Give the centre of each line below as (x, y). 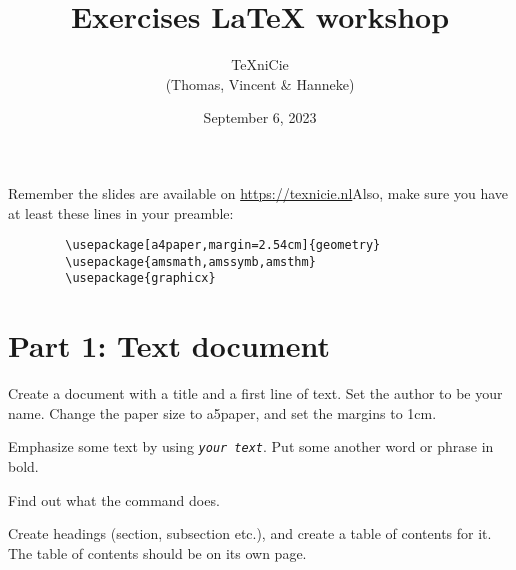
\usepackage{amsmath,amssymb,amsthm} (190, 261)
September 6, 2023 (260, 117)
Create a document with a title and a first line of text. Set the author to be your (255, 393)
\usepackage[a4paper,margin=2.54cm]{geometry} (223, 245)
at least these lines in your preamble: (121, 212)
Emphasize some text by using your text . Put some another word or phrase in (251, 446)
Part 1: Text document (169, 345)
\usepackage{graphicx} (140, 278)
